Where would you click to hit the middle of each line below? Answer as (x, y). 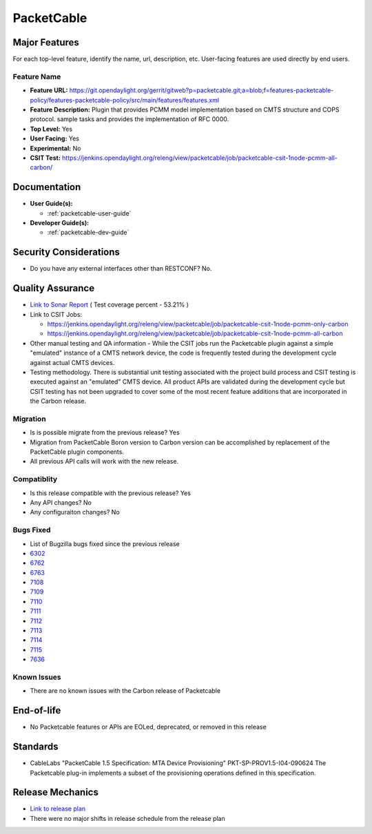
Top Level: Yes (51, 129)
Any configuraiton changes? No (75, 512)
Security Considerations (66, 252)
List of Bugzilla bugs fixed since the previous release (105, 543)
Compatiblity (35, 479)
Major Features (46, 42)
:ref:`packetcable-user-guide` (89, 213)
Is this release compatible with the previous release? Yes (110, 493)
